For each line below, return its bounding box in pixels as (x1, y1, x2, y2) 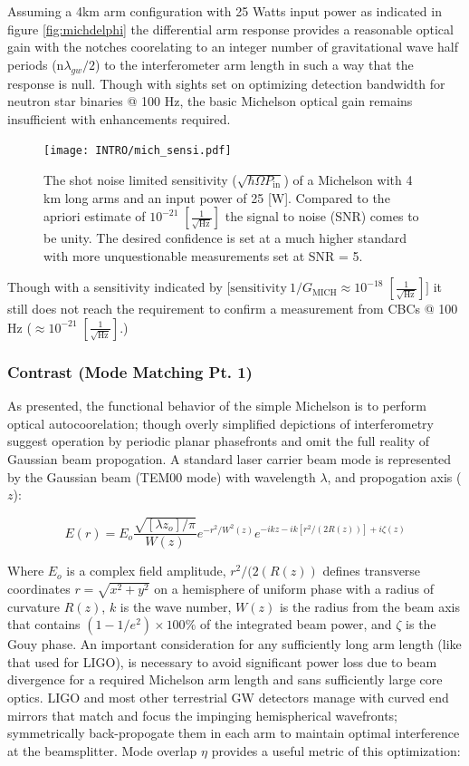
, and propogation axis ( (327, 467, 462, 486)
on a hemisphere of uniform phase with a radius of (154, 578, 434, 597)
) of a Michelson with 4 (283, 170, 413, 189)
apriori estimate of (43, 207, 146, 226)
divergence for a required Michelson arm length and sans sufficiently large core (7, 670, 443, 689)
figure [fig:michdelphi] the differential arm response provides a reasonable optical (7, 19, 454, 38)
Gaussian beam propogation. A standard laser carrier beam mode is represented (7, 449, 452, 468)
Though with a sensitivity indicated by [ (7, 277, 231, 296)
